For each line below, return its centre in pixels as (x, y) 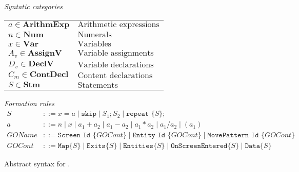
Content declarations (115, 75)
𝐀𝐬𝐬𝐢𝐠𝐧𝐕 (45, 53)
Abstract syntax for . (37, 164)
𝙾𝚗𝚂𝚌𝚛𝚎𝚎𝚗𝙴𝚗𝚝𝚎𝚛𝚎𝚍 (199, 146)
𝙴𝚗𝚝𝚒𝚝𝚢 (144, 136)
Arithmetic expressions (118, 24)
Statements (98, 85)
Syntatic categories (33, 6)
